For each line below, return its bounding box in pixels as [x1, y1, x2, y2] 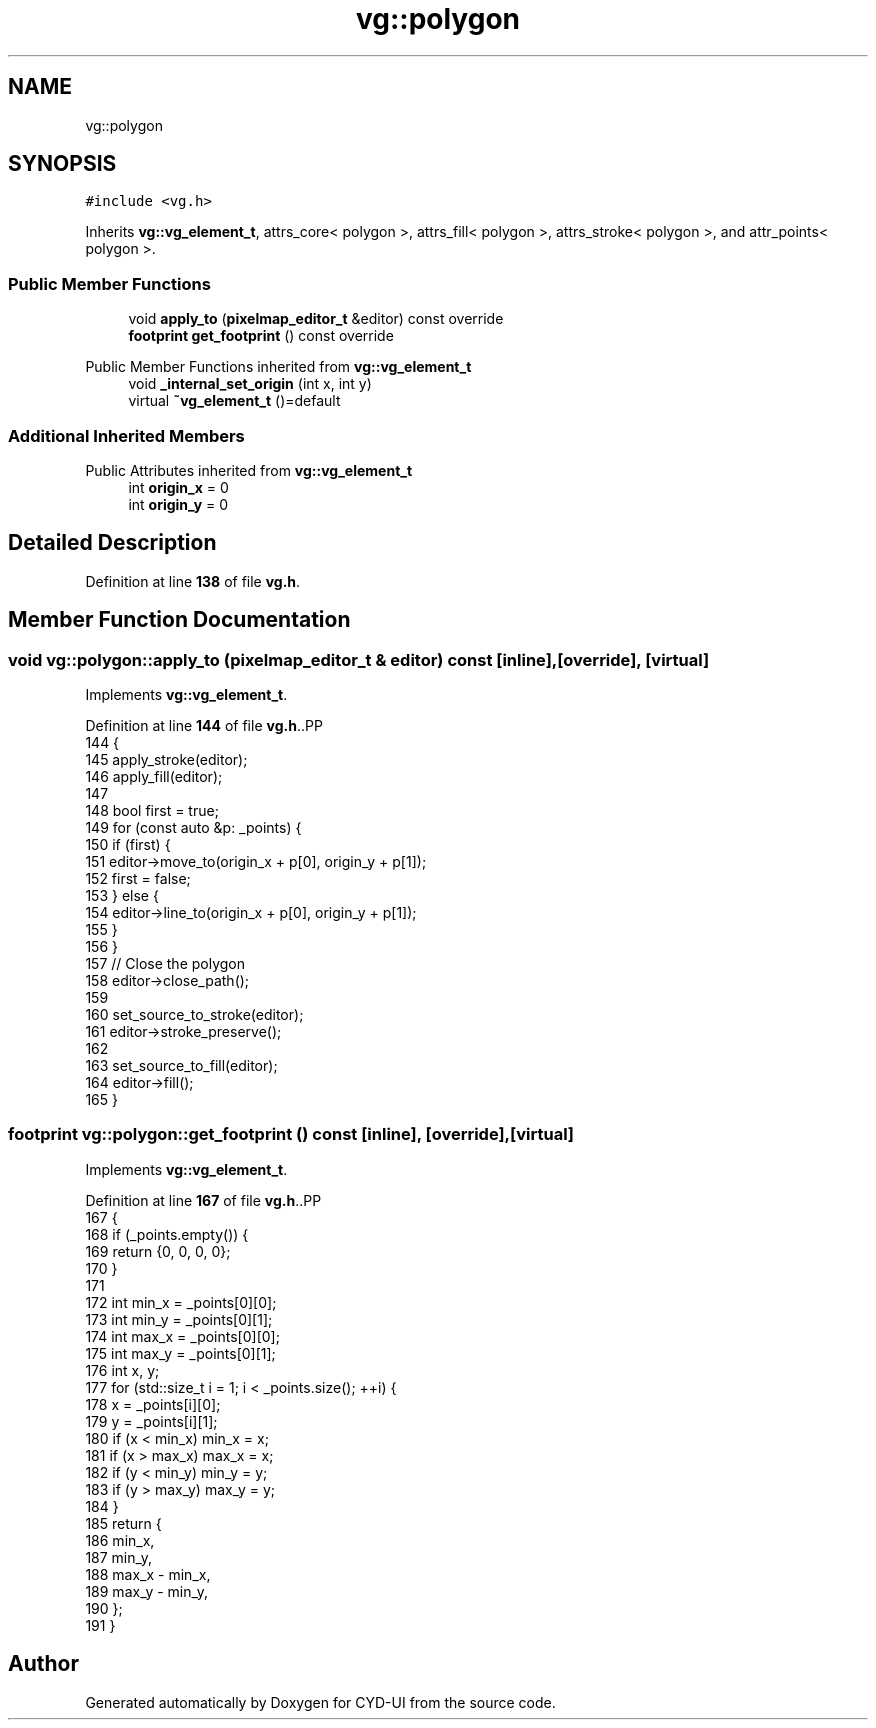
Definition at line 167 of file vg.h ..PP [85, 1191, 322, 1209]
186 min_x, [85, 1531, 155, 1549]
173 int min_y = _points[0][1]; [85, 1310, 273, 1328]
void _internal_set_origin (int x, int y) [128, 375, 372, 393]
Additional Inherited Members [8, 425, 245, 446]
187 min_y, [85, 1548, 153, 1566]
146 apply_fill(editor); [85, 768, 223, 785]
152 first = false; [85, 870, 191, 887]
